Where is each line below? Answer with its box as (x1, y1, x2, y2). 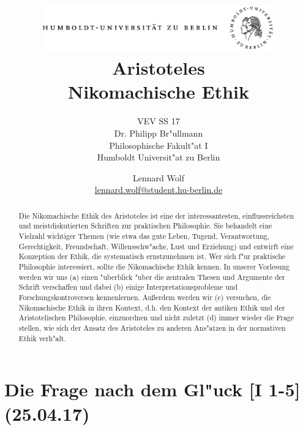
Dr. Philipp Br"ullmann (114, 127, 203, 140)
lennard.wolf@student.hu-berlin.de (94, 183, 223, 196)
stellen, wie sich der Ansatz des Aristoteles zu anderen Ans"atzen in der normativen (18, 323, 286, 333)
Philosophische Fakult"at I (109, 138, 208, 151)
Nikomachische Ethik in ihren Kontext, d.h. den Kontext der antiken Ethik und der (18, 302, 285, 312)
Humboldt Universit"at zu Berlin (97, 151, 220, 164)
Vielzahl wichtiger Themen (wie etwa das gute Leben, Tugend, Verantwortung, (18, 231, 270, 241)
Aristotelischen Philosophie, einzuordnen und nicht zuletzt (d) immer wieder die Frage (18, 312, 294, 323)
